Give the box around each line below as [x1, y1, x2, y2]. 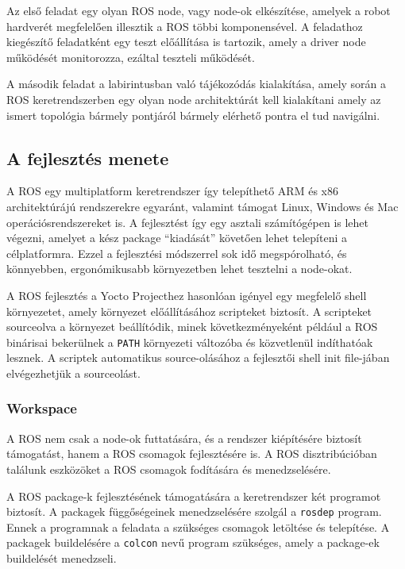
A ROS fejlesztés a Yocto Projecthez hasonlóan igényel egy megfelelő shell [6, 286, 367, 303]
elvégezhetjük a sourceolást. [6, 364, 141, 381]
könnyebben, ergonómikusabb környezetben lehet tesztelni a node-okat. [6, 260, 353, 277]
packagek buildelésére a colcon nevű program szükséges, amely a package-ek [6, 534, 380, 551]
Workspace [6, 398, 77, 418]
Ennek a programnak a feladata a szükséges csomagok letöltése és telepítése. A [6, 518, 390, 535]
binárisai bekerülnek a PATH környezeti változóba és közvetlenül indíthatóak [6, 333, 373, 350]
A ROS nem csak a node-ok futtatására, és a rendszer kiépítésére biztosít [6, 429, 362, 446]
